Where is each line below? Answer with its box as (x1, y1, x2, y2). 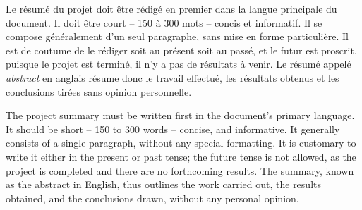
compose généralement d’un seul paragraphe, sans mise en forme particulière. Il (6, 29, 349, 44)
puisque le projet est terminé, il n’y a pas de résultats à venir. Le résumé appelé (6, 56, 351, 71)
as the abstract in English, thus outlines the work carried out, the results (6, 177, 321, 192)
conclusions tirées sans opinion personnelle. (6, 84, 192, 99)
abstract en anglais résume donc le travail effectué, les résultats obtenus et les (6, 70, 339, 85)
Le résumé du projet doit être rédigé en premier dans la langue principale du (6, 1, 337, 16)
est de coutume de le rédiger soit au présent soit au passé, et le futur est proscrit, (6, 42, 357, 57)
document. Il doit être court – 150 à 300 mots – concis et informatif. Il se (6, 15, 322, 30)
